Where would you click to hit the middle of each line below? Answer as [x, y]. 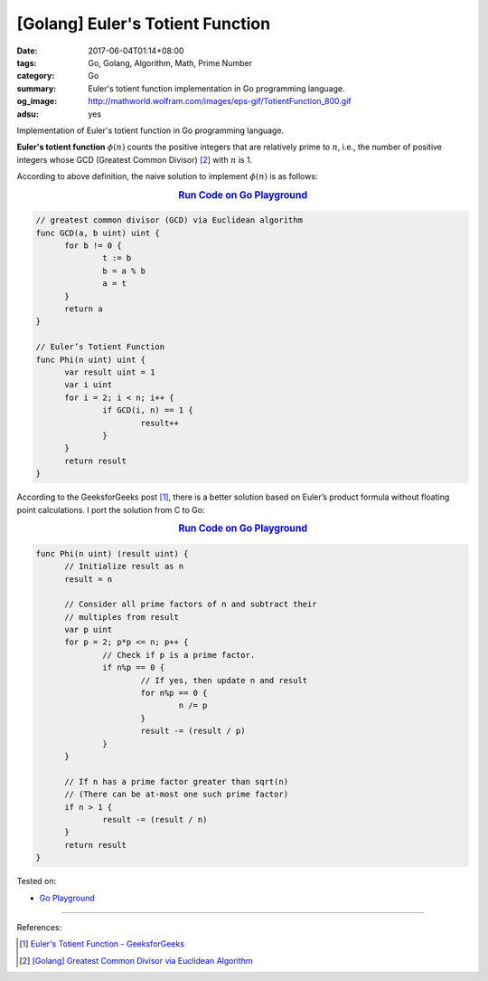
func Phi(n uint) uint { [91, 359]
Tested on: [37, 881]
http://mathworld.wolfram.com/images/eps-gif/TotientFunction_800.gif [220, 101]
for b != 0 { [93, 246]
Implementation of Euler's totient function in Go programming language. [150, 130]
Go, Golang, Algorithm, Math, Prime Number [170, 62]
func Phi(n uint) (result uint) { [112, 553]
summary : [37, 88]
